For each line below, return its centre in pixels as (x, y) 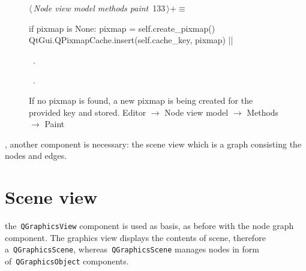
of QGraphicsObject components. (67, 261)
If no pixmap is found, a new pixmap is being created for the (141, 100)
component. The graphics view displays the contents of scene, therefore (135, 237)
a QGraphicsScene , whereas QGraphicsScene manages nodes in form (132, 249)
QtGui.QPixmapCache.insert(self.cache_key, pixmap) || (131, 40)
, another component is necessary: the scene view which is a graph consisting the (153, 144)
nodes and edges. (36, 156)
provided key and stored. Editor (88, 112)
